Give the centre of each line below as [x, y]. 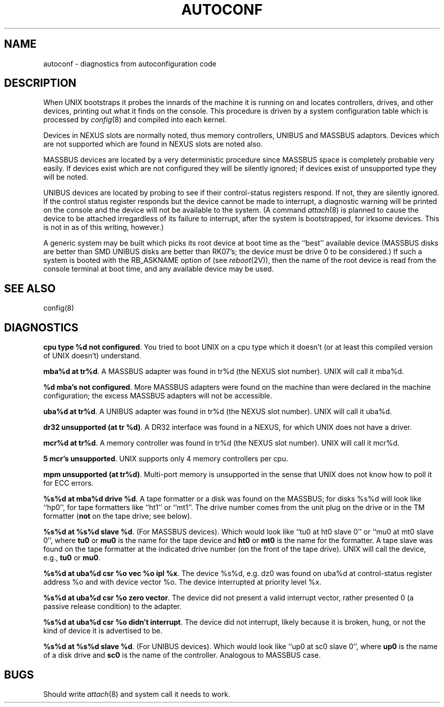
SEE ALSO [30, 288]
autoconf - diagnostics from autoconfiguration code [130, 63]
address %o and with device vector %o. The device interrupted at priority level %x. [182, 582]
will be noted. [66, 177]
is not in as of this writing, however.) [104, 227]
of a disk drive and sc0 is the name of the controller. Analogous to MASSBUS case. [182, 655]
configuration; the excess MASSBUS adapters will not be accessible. [158, 396]
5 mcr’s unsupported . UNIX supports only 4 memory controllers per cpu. [166, 459]
